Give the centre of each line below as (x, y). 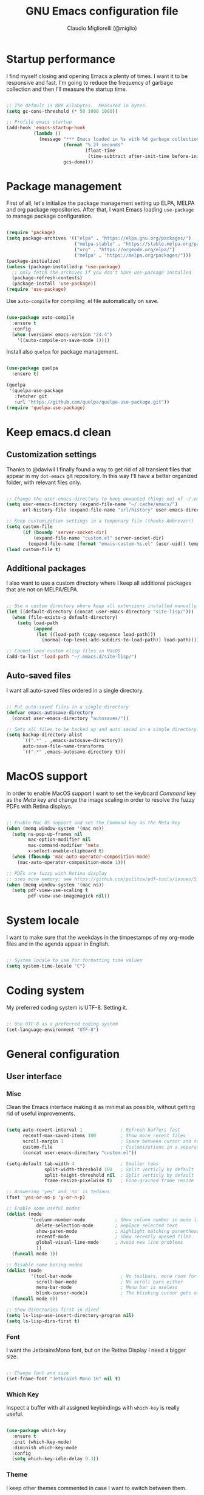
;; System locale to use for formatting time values (74, 961)
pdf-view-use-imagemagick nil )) (69, 896)
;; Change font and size (38, 1373)
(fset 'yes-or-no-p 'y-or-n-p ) (46, 1197)
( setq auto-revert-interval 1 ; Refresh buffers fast (93, 1130)
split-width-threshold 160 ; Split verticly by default (119, 1169)
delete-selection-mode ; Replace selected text (107, 1226)
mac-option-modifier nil (59, 840)
